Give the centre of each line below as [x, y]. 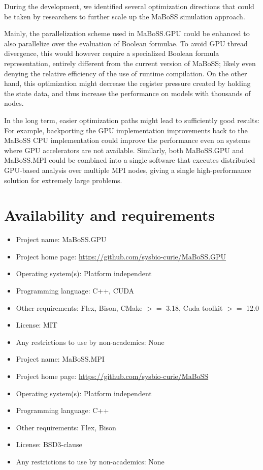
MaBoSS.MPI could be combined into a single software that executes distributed [130, 160]
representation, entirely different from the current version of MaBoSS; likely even [130, 63]
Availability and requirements [109, 215]
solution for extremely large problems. [63, 180]
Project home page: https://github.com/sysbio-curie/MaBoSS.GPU [121, 256]
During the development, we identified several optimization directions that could [129, 6]
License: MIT [37, 325]
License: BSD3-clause [49, 444]
